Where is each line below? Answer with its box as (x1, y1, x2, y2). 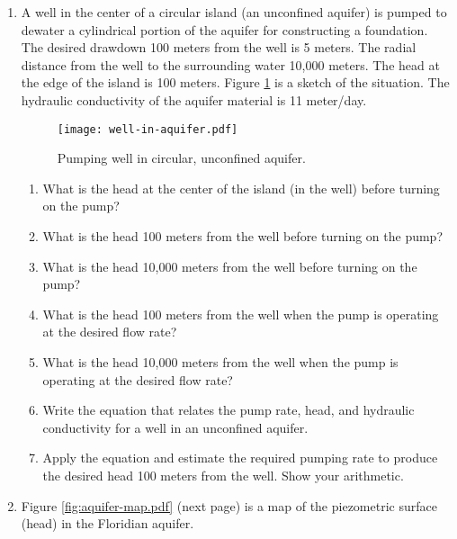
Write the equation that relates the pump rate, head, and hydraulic (42, 400, 415, 419)
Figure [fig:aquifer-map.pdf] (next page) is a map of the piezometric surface (21, 496, 437, 515)
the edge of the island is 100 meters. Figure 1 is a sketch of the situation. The (21, 73, 450, 92)
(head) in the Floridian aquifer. (21, 514, 194, 533)
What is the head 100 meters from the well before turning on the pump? (42, 227, 444, 245)
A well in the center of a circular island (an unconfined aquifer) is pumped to (21, 3, 447, 21)
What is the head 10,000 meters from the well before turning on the (42, 256, 417, 275)
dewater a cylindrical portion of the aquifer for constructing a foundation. (21, 20, 428, 39)
